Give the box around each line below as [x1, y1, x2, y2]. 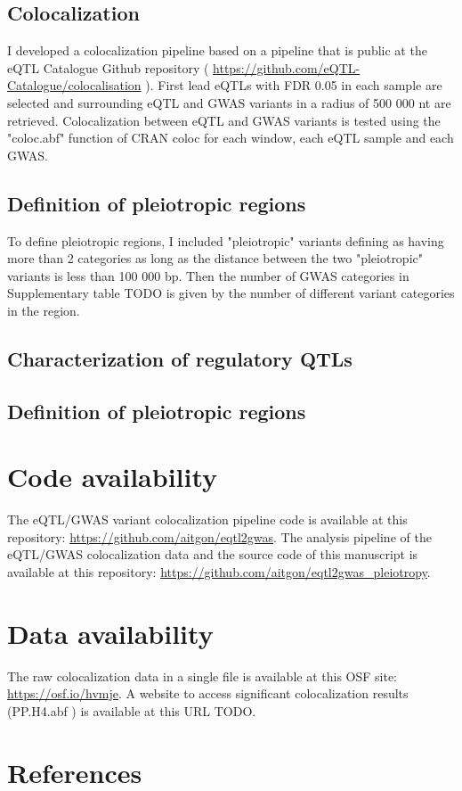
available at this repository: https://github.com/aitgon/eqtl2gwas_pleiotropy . [7, 563, 431, 581]
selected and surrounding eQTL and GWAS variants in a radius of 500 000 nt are [7, 93, 451, 111]
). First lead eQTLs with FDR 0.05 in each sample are [145, 76, 442, 95]
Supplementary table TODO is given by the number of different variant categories [7, 284, 455, 302]
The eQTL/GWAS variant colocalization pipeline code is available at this [7, 510, 408, 529]
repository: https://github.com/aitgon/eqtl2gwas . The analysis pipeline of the [7, 527, 432, 546]
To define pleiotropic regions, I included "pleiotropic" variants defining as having [7, 231, 444, 250]
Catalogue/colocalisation [7, 76, 142, 95]
